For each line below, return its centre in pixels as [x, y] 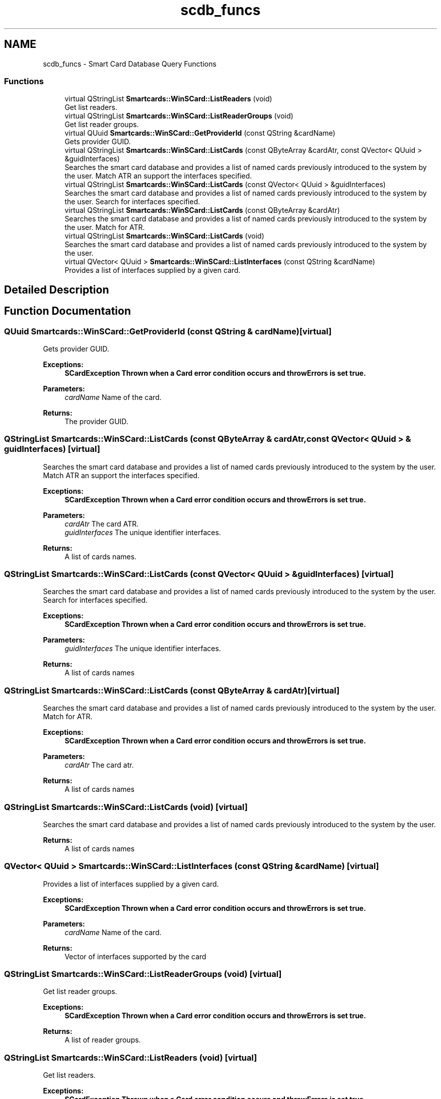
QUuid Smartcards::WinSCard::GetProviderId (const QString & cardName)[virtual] [168, 331]
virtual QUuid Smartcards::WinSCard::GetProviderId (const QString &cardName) [200, 133]
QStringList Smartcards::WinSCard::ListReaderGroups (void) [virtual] [143, 974]
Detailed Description [57, 290]
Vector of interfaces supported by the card [135, 956]
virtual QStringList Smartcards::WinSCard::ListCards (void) [164, 236]
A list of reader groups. [103, 1040]
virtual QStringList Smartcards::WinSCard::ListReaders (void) [168, 99]
